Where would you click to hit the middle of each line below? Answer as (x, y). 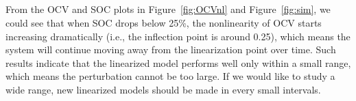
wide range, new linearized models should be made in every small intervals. (163, 89)
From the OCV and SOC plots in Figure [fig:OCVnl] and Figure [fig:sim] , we (168, 9)
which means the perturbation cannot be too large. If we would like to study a (170, 76)
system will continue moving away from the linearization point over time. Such (171, 49)
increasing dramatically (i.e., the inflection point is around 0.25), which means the (178, 36)
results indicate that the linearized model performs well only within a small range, (178, 62)
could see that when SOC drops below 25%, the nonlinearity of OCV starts (164, 22)
